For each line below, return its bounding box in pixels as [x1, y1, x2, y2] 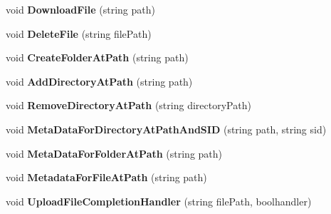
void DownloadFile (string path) [6, 2, 155, 16]
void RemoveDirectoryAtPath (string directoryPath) [6, 98, 251, 113]
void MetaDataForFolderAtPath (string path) [6, 146, 223, 160]
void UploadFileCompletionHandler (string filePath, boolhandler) [6, 193, 312, 208]
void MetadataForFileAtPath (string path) [6, 170, 207, 185]
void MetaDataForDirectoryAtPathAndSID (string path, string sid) [6, 121, 327, 136]
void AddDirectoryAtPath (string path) [6, 73, 193, 88]
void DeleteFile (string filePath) [6, 26, 152, 41]
